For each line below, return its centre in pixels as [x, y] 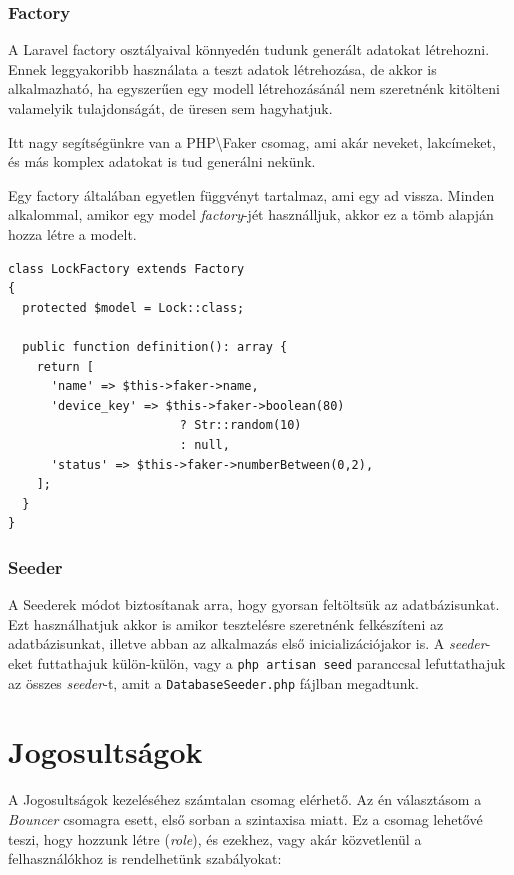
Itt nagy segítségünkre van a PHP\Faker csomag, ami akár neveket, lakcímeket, [252, 141]
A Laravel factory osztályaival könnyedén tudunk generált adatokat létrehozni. [249, 49]
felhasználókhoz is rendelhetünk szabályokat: [145, 858]
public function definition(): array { [155, 346]
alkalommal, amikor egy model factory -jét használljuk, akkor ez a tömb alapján [251, 214]
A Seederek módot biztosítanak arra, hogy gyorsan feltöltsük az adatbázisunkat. [254, 604]
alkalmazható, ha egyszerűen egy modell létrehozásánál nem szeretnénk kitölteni [254, 88]
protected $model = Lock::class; [133, 307]
